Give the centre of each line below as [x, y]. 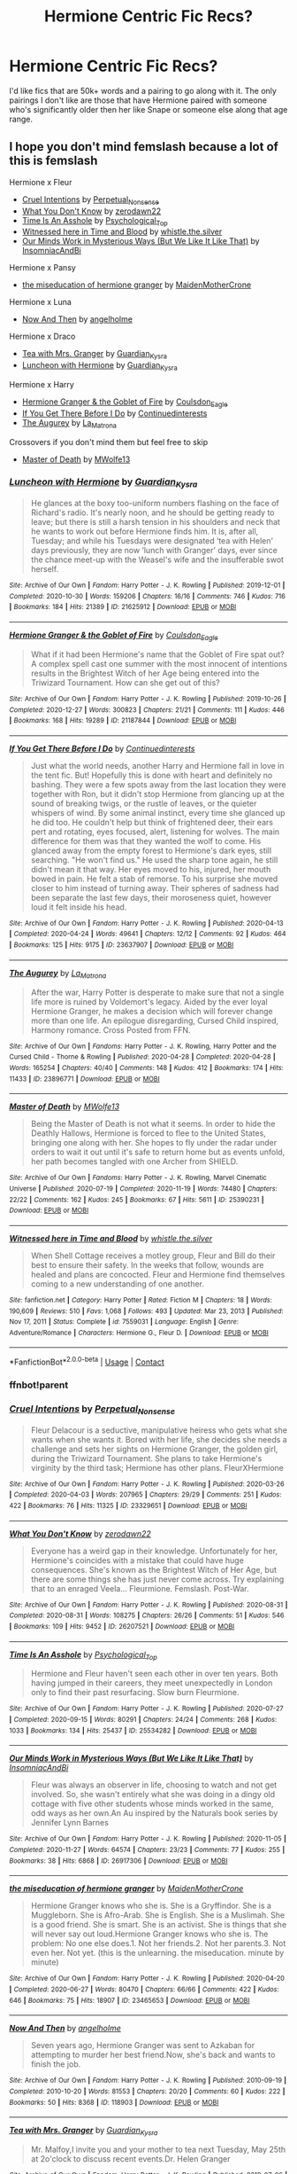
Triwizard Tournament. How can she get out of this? [125, 682]
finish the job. [56, 2064]
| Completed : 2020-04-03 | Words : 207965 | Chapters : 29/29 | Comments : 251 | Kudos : [145, 1495]
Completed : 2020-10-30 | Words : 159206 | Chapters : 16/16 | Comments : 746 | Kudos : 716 [147, 596]
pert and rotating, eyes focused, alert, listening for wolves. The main [155, 832]
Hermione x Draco [42, 336]
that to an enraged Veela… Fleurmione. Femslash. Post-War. [140, 1588]
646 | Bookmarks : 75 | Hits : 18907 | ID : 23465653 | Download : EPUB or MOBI [129, 2000]
